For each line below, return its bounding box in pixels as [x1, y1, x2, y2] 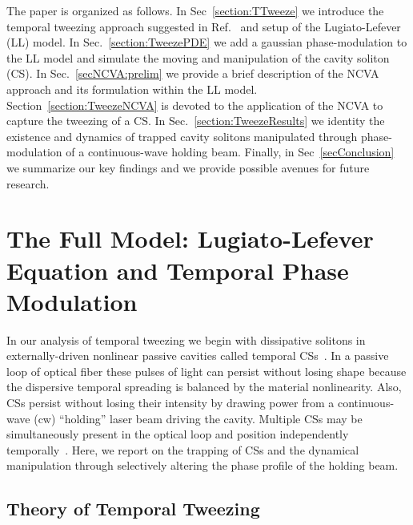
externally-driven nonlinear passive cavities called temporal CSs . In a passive [6, 347, 389, 364]
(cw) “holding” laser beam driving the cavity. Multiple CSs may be [34, 410, 363, 426]
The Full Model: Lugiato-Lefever [6, 222, 374, 255]
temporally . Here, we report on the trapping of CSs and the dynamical [6, 441, 359, 458]
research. [6, 175, 50, 192]
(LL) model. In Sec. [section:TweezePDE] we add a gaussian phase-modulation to [6, 34, 407, 50]
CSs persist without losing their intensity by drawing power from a [6, 394, 335, 410]
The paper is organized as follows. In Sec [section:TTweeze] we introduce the [6, 2, 384, 18]
